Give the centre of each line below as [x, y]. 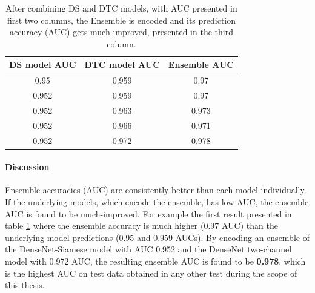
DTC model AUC [122, 64]
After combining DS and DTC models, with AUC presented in [121, 8]
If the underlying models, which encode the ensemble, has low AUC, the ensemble [157, 202]
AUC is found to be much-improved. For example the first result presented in [148, 213]
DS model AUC [43, 64]
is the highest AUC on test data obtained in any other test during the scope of [151, 273]
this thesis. [25, 285]
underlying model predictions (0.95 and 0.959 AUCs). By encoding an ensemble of [157, 237]
